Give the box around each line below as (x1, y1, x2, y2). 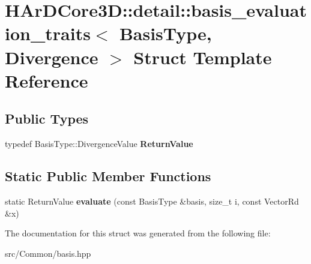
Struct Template (133, 44, 272, 69)
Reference (5, 68, 88, 92)
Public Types (5, 109, 89, 128)
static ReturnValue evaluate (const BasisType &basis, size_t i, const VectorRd (5, 194, 299, 207)
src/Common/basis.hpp (5, 247, 91, 259)
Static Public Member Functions (5, 167, 211, 185)
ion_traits (5, 21, 91, 46)
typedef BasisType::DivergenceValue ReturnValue (5, 137, 193, 150)
